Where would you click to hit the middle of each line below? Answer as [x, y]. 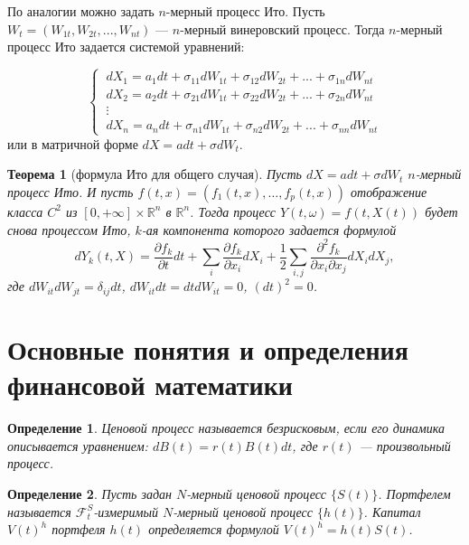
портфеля [79, 529]
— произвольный [405, 445]
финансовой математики [150, 385]
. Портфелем [414, 493]
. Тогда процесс [233, 211]
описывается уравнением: [78, 445]
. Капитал [392, 511]
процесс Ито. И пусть [70, 191]
